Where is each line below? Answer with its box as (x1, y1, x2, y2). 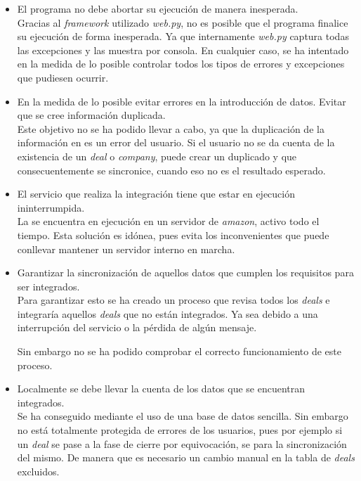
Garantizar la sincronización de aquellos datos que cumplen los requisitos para (17, 265, 354, 280)
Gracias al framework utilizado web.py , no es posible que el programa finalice (17, 15, 348, 30)
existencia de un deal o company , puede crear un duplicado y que (17, 148, 297, 163)
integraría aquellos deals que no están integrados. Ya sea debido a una (17, 306, 318, 321)
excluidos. (17, 463, 60, 478)
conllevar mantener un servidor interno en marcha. (17, 241, 235, 256)
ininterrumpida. (17, 200, 85, 214)
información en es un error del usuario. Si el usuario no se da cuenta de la (17, 135, 335, 150)
